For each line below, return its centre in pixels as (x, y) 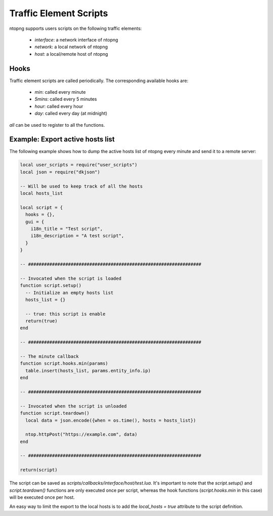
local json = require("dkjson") (60, 172)
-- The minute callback (50, 357)
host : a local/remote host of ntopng (71, 54)
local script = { (41, 207)
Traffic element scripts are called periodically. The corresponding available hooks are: (99, 81)
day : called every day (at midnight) (71, 114)
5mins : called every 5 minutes (66, 99)
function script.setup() (51, 286)
